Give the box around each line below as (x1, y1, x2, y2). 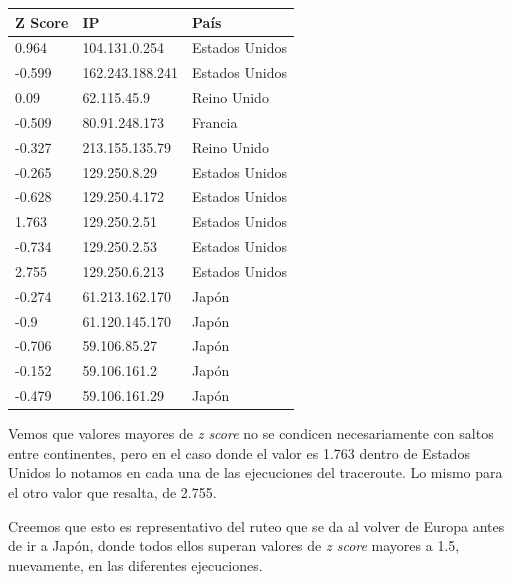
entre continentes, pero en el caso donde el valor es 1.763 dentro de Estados (8, 442, 470, 463)
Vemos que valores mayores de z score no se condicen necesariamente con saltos (8, 423, 494, 444)
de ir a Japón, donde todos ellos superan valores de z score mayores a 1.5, (8, 535, 460, 556)
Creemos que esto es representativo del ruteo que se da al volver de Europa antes (8, 515, 505, 536)
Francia (192, 111, 238, 132)
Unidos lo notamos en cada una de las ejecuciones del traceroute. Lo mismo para (8, 462, 503, 483)
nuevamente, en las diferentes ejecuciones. (8, 554, 263, 575)
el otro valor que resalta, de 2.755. (8, 482, 217, 503)
